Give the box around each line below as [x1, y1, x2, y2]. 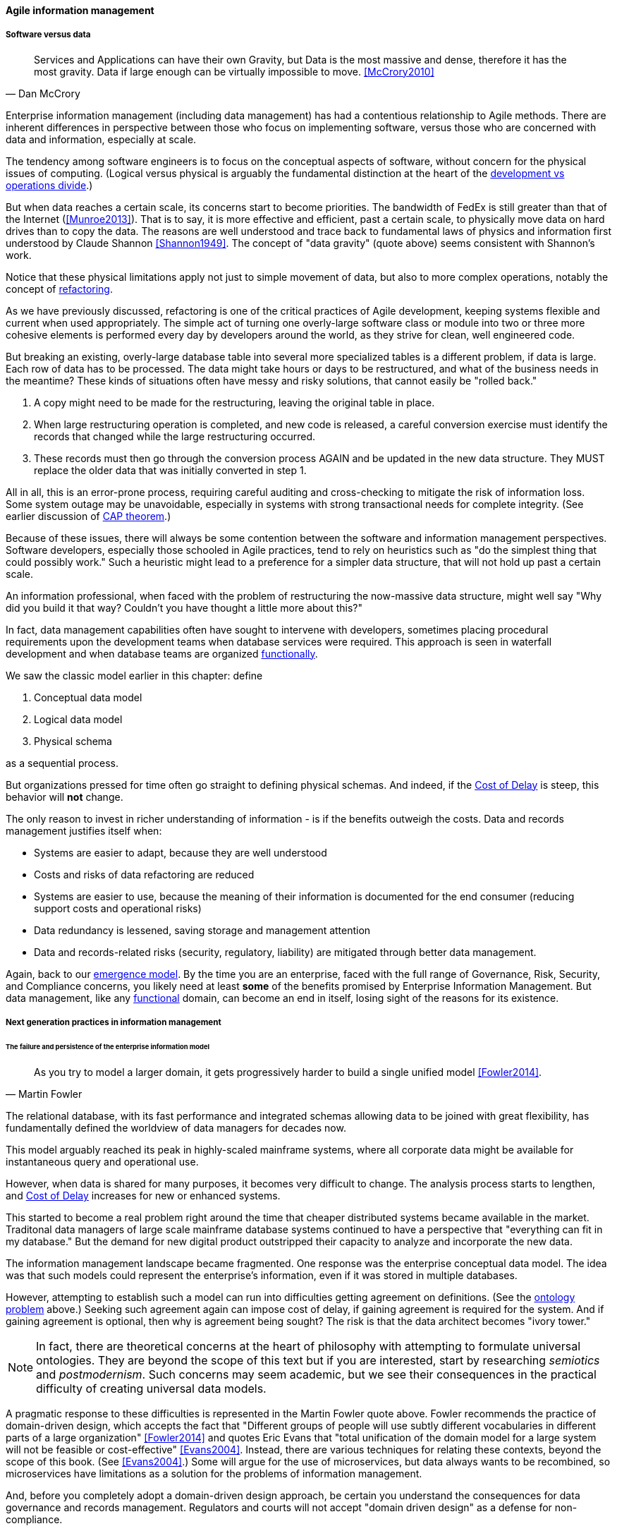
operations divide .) [6, 178, 93, 191]
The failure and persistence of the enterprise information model [6, 1043, 210, 1051]
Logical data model [34, 713, 123, 725]
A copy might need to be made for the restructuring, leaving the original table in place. [34, 396, 435, 409]
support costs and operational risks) [34, 902, 202, 914]
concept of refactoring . [6, 282, 113, 295]
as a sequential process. [6, 756, 118, 769]
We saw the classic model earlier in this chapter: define [6, 669, 263, 682]
